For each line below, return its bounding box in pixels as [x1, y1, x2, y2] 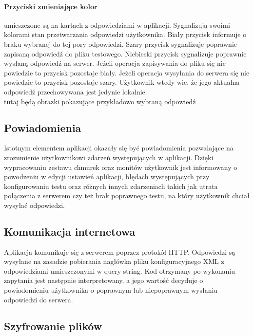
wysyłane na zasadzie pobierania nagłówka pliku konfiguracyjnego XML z [4, 256, 224, 266]
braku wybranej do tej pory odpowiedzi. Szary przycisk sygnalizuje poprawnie [4, 38, 237, 49]
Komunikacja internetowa [4, 224, 136, 239]
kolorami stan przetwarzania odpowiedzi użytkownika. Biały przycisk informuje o [4, 29, 247, 39]
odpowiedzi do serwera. [4, 294, 73, 304]
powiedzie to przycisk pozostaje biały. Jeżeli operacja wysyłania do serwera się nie [4, 67, 250, 77]
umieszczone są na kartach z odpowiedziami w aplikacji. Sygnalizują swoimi [4, 19, 230, 30]
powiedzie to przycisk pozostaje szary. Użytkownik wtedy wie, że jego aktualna [4, 77, 240, 87]
